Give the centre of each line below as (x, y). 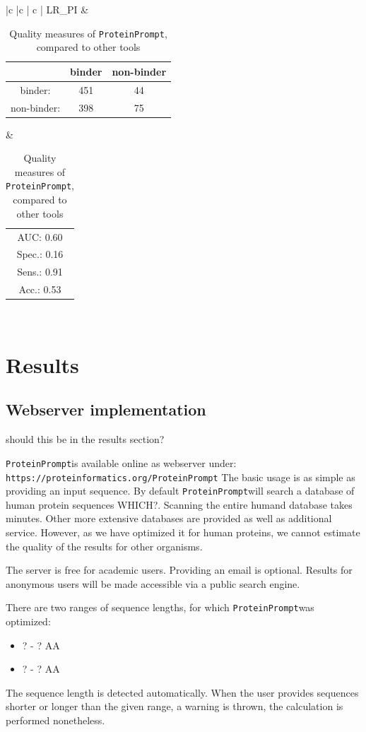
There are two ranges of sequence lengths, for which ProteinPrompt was (160, 607)
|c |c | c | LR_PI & (47, 9)
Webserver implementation (106, 409)
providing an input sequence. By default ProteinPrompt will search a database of (180, 491)
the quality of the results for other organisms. (104, 546)
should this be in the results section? (85, 439)
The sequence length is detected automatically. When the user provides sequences (182, 692)
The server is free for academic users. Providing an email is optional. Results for (179, 570)
